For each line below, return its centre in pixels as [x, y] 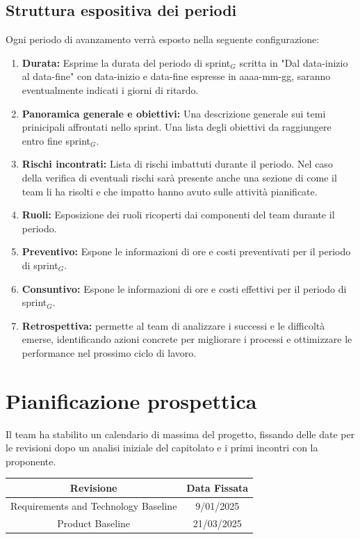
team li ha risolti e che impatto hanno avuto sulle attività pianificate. [170, 191]
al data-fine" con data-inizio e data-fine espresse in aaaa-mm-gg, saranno [176, 76]
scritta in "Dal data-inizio [294, 62]
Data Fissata [218, 487]
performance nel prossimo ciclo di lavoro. [109, 352]
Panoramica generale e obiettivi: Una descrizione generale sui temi [174, 113]
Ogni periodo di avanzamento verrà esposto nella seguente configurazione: [163, 39]
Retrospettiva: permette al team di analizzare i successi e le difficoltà [173, 325]
